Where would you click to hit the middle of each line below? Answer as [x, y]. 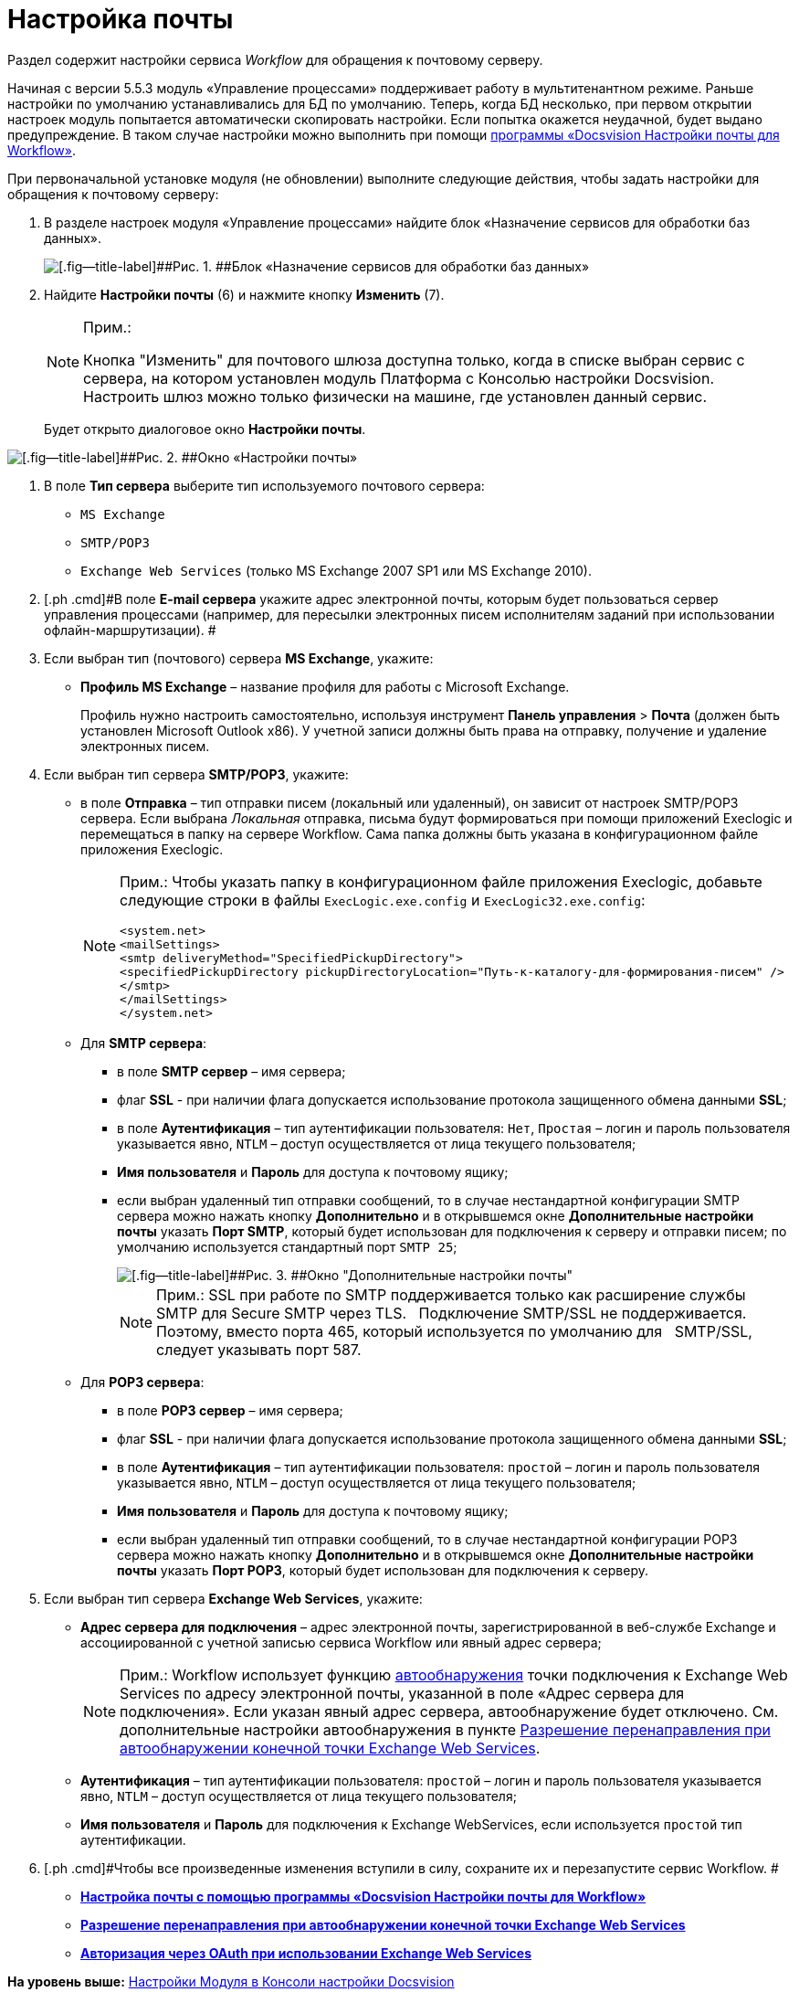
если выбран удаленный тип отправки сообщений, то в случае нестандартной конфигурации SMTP [428, 1200]
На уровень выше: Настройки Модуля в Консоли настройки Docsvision [231, 1981]
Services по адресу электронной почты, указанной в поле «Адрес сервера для [402, 1693]
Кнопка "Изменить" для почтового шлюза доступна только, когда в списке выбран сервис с [414, 360]
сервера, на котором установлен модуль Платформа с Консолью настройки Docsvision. [399, 378]
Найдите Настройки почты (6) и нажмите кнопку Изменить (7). [244, 294]
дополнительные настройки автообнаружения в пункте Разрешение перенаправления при [445, 1729]
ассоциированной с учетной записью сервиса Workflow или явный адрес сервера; [341, 1642]
